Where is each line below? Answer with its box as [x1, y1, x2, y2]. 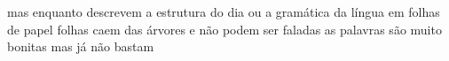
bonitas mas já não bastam [7, 37, 154, 56]
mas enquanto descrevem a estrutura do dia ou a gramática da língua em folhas [7, 3, 440, 20]
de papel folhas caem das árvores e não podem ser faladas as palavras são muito [7, 19, 442, 38]
